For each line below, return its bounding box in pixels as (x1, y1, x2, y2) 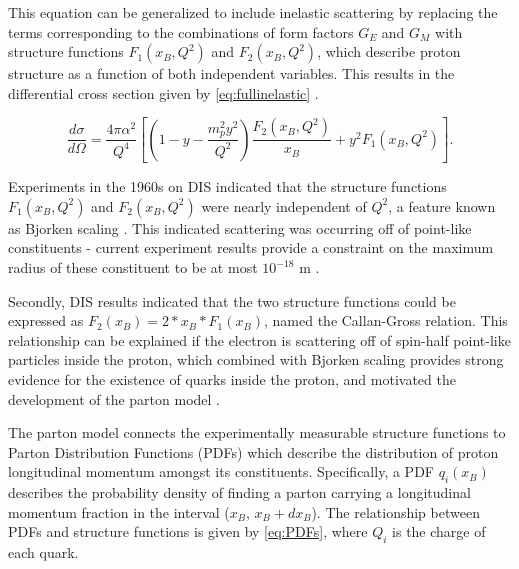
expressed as (8, 310, 84, 331)
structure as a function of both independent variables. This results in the (8, 63, 455, 84)
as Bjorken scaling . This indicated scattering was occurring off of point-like (8, 217, 472, 238)
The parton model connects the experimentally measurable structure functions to (8, 422, 506, 443)
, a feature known (388, 195, 496, 216)
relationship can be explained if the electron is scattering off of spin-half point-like (8, 329, 511, 350)
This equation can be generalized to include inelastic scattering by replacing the (8, 2, 498, 22)
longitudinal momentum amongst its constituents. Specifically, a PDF (8, 461, 434, 482)
